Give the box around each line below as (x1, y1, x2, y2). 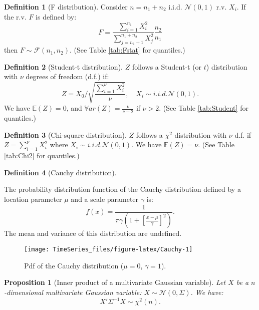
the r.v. (4, 11, 27, 22)
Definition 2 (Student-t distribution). (4, 61, 123, 72)
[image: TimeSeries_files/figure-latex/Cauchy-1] (24, 246, 193, 253)
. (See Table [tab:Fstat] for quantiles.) (70, 45, 185, 55)
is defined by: (36, 11, 77, 22)
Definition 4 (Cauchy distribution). (4, 167, 117, 177)
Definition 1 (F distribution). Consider (4, 2, 128, 12)
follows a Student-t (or (132, 61, 202, 72)
